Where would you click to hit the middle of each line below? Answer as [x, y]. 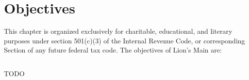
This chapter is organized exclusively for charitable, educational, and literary [118, 31]
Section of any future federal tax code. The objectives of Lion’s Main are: [113, 50]
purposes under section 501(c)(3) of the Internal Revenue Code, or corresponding [124, 40]
